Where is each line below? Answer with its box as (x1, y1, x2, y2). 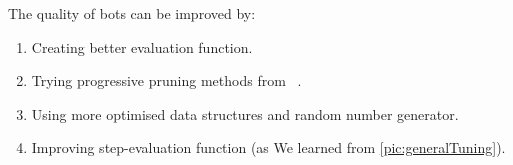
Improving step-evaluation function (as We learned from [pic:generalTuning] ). (31, 137, 506, 158)
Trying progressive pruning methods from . (31, 70, 302, 91)
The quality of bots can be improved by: (8, 3, 256, 23)
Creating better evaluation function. (31, 36, 253, 57)
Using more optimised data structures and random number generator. (31, 103, 459, 124)
